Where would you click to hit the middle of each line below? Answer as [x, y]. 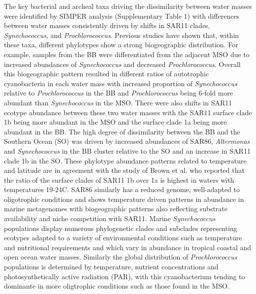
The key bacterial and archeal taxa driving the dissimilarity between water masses [128, 6]
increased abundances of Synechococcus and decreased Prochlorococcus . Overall [122, 64]
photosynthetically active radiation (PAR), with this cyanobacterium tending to [125, 276]
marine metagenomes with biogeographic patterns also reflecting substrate [116, 209]
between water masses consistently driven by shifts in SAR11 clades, [107, 25]
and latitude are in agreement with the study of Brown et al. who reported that [124, 170]
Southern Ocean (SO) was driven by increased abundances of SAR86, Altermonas [127, 141]
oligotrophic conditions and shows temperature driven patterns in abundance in [124, 199]
